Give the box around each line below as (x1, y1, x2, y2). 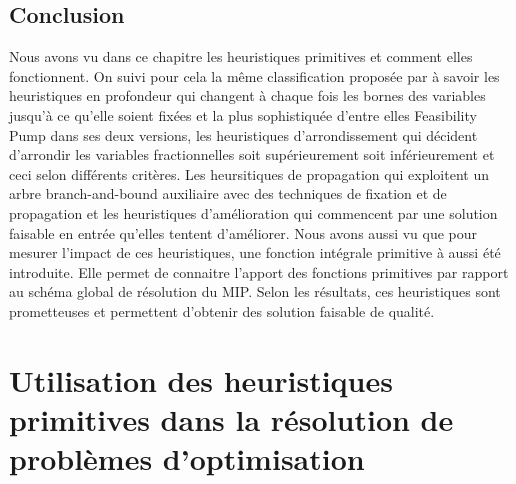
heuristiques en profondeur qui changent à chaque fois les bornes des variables (9, 85, 486, 106)
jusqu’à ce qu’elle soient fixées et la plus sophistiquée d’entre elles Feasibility (9, 104, 477, 125)
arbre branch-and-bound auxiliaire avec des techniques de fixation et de (9, 183, 447, 204)
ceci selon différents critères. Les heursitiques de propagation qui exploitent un (9, 163, 489, 184)
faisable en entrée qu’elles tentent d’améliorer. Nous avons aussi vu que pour (9, 222, 478, 243)
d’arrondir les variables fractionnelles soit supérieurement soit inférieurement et (9, 144, 495, 165)
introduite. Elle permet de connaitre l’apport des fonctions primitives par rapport (9, 261, 509, 282)
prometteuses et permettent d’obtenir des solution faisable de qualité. (9, 300, 435, 321)
